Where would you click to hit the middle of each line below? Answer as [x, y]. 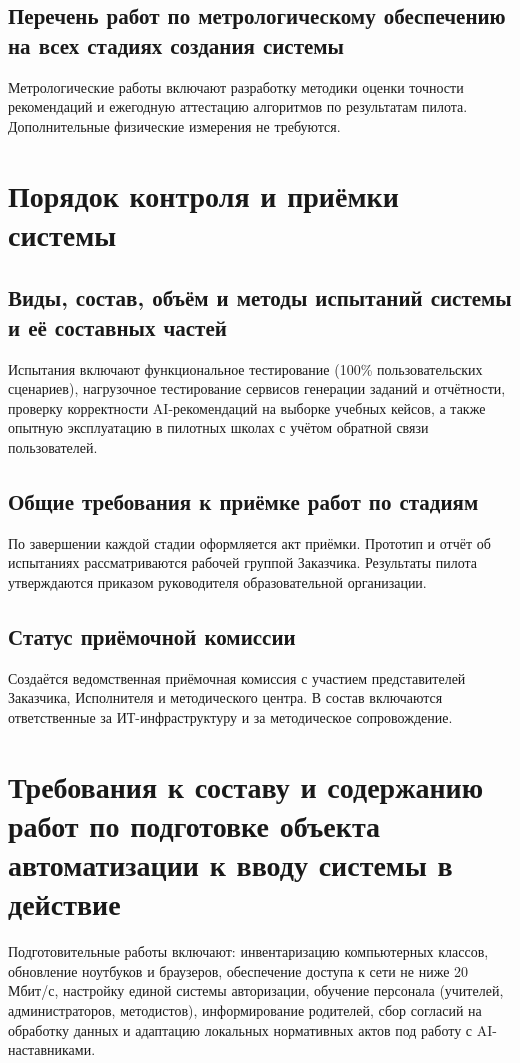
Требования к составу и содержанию [246, 785]
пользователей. [53, 446]
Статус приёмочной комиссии [152, 635]
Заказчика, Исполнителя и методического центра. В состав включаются [225, 697]
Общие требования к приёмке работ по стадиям [243, 500]
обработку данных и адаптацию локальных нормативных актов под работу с [240, 1029]
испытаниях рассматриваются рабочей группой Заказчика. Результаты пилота [243, 562]
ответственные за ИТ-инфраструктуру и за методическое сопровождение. [230, 716]
